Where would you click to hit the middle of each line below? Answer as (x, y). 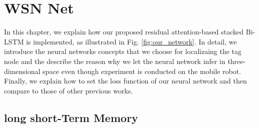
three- (237, 61)
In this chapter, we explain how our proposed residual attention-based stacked (124, 32)
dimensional (22, 71)
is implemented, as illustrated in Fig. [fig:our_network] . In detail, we (132, 41)
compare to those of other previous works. (69, 90)
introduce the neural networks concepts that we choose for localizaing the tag (123, 51)
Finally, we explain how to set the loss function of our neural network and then (125, 81)
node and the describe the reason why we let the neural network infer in (115, 61)
